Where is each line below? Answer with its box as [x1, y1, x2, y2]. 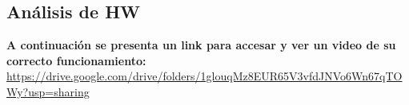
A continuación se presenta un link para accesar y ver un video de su [6, 37, 396, 53]
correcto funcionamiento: [6, 52, 146, 68]
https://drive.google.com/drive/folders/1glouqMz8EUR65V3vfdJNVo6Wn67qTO [6, 68, 403, 84]
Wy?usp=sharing [6, 83, 90, 99]
